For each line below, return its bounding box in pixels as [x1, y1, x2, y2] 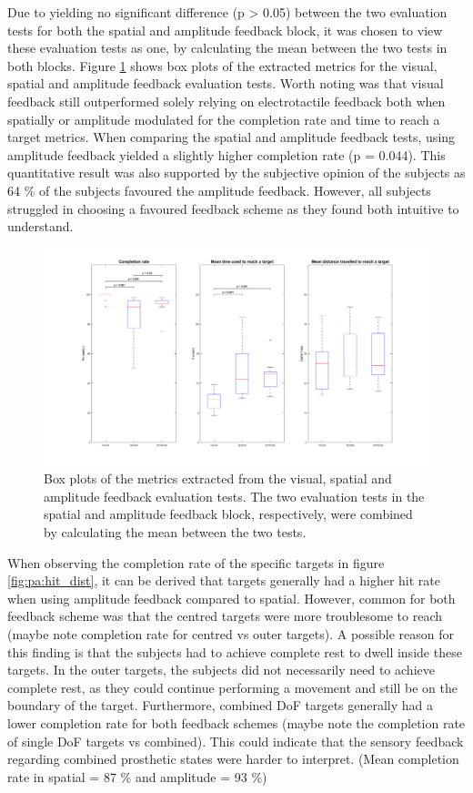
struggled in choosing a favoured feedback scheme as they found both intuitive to [7, 198, 459, 218]
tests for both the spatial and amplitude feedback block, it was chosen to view [7, 20, 443, 39]
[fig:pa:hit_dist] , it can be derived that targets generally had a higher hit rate [7, 571, 441, 590]
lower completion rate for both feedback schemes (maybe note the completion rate [7, 713, 466, 732]
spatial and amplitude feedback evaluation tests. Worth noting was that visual [7, 74, 444, 93]
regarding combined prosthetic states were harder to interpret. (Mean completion [7, 749, 459, 768]
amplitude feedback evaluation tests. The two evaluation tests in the [44, 486, 425, 505]
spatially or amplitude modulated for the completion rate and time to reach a [7, 109, 440, 128]
